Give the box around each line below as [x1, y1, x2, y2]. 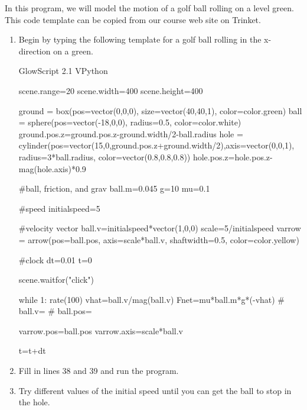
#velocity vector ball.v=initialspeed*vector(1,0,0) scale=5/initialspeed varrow [18, 222, 301, 234]
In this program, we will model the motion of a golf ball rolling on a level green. [5, 2, 294, 14]
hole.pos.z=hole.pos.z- [192, 150, 273, 163]
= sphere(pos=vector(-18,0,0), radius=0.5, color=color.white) [18, 116, 241, 128]
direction [18, 44, 51, 57]
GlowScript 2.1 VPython [18, 64, 108, 77]
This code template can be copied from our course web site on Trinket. [5, 13, 261, 25]
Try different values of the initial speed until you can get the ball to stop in [18, 384, 292, 396]
